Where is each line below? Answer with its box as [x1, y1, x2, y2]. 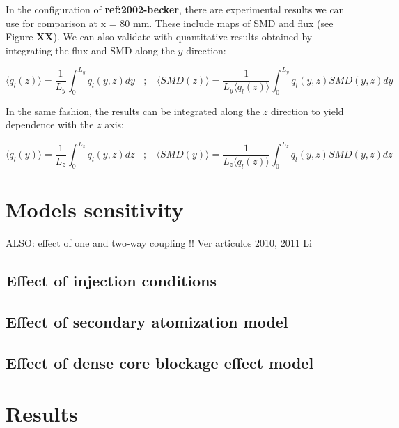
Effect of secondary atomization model [6, 311, 288, 333]
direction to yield [270, 103, 344, 118]
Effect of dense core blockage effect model [6, 351, 314, 373]
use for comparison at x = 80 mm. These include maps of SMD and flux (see [6, 15, 334, 30]
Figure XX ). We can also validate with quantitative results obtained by [6, 29, 313, 44]
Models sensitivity [6, 195, 184, 224]
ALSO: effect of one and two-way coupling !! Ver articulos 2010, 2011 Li [6, 236, 312, 250]
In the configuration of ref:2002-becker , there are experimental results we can [6, 2, 345, 16]
